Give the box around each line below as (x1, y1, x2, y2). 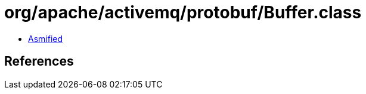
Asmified (28, 33, 63, 44)
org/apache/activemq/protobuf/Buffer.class (4, 2, 362, 22)
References (4, 54, 74, 69)
